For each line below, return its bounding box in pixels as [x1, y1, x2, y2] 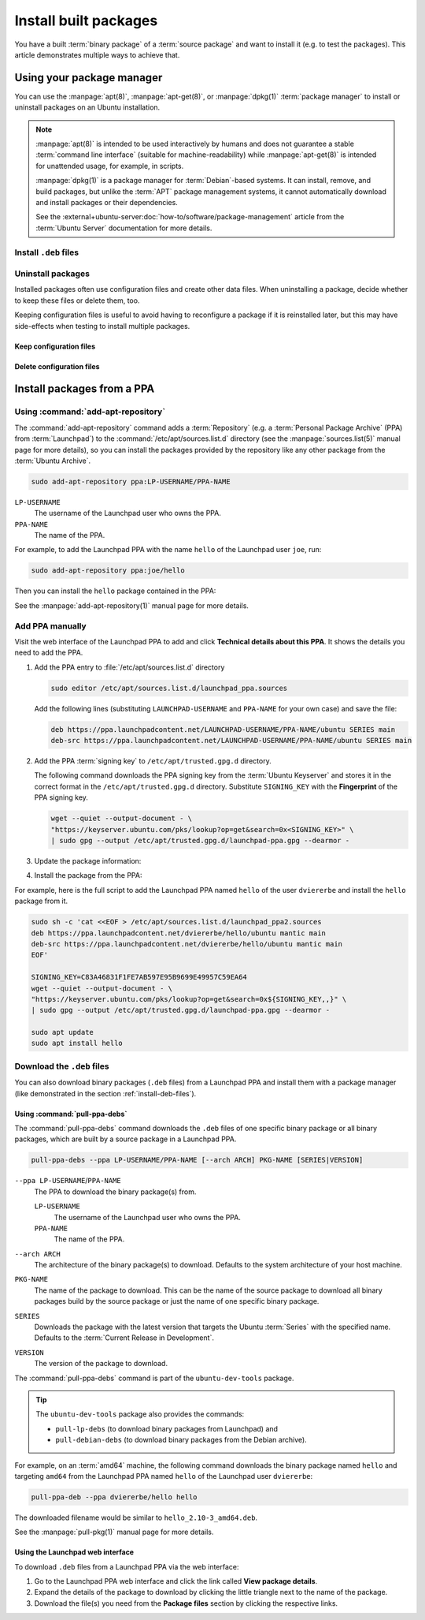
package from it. [14, 896, 68, 906]
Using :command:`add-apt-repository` [14, 406, 165, 417]
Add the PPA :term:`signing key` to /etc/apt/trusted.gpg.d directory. [34, 756, 272, 766]
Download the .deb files [14, 1061, 109, 1072]
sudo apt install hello [31, 1039, 124, 1048]
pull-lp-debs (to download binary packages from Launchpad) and [55, 1424, 279, 1433]
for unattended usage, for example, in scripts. [35, 161, 184, 170]
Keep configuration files [14, 342, 96, 351]
